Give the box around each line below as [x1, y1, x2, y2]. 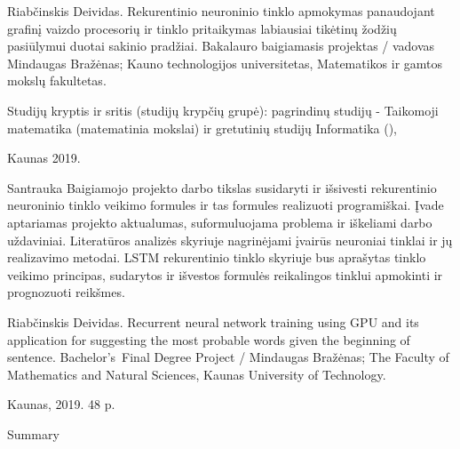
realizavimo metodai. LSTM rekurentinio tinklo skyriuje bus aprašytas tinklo [7, 248, 426, 267]
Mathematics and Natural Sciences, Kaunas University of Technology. [7, 365, 386, 383]
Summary [7, 424, 59, 443]
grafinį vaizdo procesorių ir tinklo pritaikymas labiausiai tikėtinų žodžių [7, 19, 397, 37]
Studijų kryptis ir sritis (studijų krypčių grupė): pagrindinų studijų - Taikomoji [7, 100, 439, 119]
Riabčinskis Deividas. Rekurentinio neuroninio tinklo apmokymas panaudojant [7, 2, 435, 20]
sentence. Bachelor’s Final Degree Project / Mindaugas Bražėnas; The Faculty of [7, 348, 449, 366]
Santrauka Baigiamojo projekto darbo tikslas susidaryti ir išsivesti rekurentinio [7, 178, 437, 196]
